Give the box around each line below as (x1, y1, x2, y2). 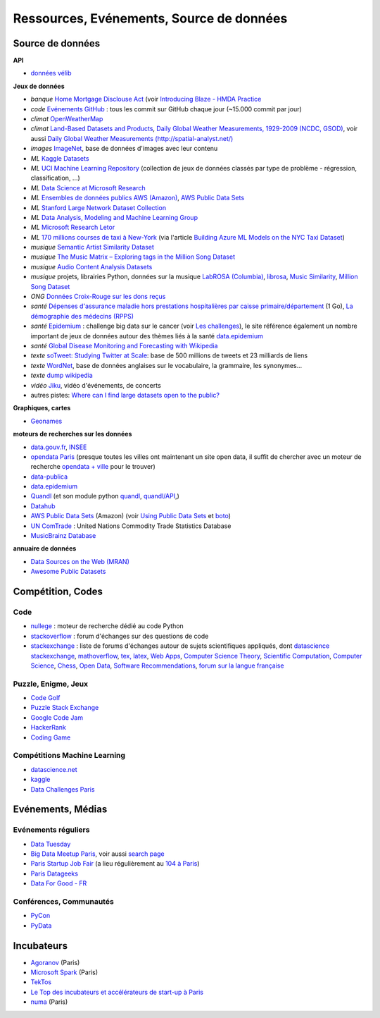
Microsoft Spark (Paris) (30, 968, 99, 976)
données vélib (30, 69, 72, 78)
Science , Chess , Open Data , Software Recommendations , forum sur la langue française (30, 661, 284, 670)
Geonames (30, 417, 63, 425)
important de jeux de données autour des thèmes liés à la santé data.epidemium (30, 331, 263, 340)
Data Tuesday (30, 840, 71, 848)
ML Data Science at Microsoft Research (30, 183, 146, 192)
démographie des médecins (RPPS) (30, 312, 134, 320)
